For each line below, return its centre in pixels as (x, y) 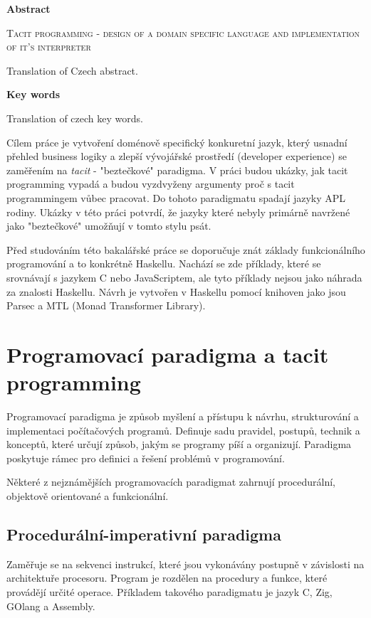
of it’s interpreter (49, 47)
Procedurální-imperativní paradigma (144, 534)
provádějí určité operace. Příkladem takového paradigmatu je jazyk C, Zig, (169, 591)
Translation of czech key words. (75, 118)
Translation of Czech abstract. (72, 70)
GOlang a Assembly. (51, 606)
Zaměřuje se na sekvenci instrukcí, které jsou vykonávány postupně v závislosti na (185, 564)
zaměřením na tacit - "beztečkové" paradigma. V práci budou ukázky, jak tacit (177, 170)
